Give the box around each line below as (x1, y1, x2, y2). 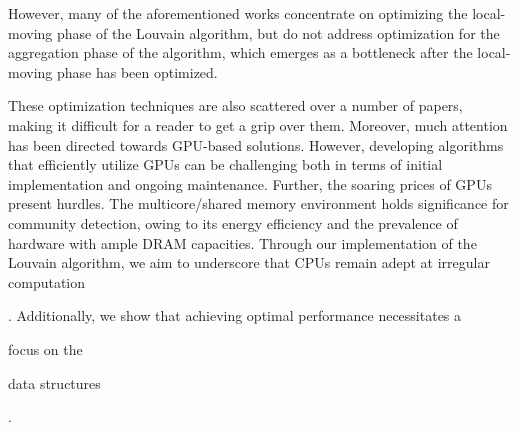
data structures (8, 372, 101, 393)
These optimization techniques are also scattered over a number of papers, (8, 95, 463, 116)
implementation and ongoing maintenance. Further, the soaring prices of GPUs (8, 173, 492, 194)
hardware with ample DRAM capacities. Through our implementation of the (8, 232, 477, 253)
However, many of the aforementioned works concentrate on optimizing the (8, 3, 468, 23)
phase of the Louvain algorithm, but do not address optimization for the (56, 22, 500, 43)
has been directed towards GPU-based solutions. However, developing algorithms (8, 134, 504, 155)
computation (8, 271, 86, 292)
